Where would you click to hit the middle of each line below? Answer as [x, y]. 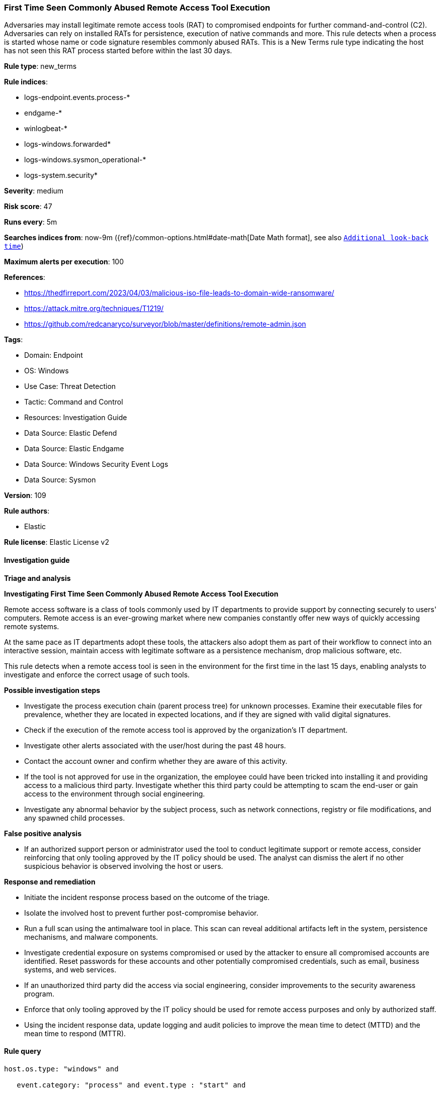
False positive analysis [43, 833]
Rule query [23, 1051]
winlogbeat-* [46, 129]
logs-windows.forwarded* [68, 144]
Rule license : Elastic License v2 [57, 542]
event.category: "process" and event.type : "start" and [131, 1085]
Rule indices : [26, 82]
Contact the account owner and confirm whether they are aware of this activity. [156, 761]
